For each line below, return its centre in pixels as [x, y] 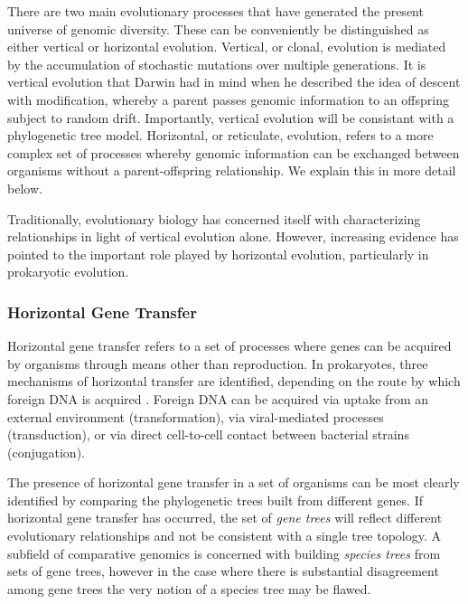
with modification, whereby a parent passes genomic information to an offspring [228, 99]
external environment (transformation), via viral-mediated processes [196, 416]
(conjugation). [46, 452]
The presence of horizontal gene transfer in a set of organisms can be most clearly [234, 482]
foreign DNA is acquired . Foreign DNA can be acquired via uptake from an [218, 398]
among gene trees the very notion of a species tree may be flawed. [189, 588]
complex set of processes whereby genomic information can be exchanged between [234, 152]
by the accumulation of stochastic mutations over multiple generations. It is [217, 64]
